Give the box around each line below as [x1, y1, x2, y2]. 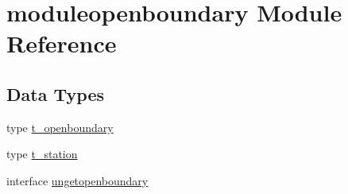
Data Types [6, 81, 104, 106]
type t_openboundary [6, 118, 114, 135]
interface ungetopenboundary [6, 172, 149, 188]
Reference [6, 27, 117, 60]
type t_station [6, 145, 78, 162]
